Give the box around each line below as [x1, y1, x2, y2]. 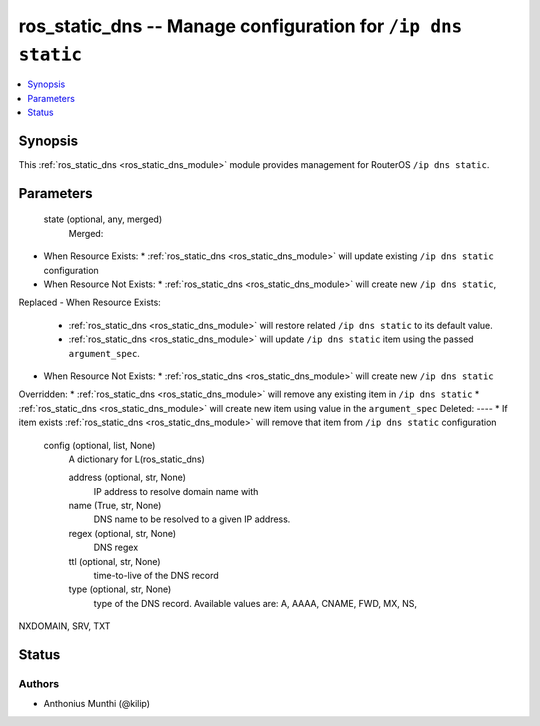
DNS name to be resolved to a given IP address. [93, 513, 291, 525]
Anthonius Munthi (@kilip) [43, 698, 150, 710]
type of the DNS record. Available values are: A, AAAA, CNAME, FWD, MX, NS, [93, 597, 418, 609]
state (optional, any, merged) [43, 213, 163, 225]
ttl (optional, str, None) [68, 555, 161, 567]
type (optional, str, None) [68, 583, 172, 595]
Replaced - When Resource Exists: [18, 296, 162, 309]
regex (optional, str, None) [68, 527, 177, 539]
